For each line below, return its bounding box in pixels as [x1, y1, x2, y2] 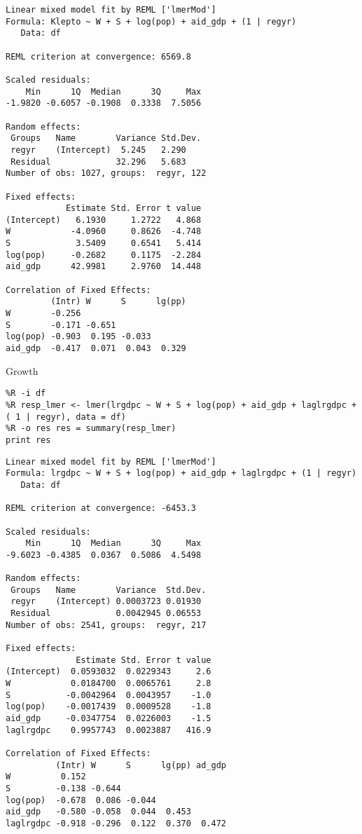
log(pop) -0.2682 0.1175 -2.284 [6, 249, 202, 260]
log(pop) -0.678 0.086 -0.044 [6, 795, 156, 805]
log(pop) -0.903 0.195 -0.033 [6, 331, 151, 342]
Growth [6, 363, 39, 378]
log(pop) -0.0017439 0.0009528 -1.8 [6, 702, 211, 712]
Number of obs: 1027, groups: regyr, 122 [6, 168, 207, 179]
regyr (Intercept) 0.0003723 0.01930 [11, 596, 202, 607]
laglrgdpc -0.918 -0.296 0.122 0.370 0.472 [6, 818, 226, 828]
